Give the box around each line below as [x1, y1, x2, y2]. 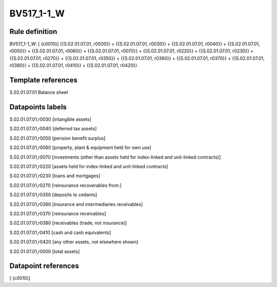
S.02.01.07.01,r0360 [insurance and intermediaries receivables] [9, 201, 143, 207]
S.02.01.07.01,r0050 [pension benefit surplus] [9, 135, 106, 141]
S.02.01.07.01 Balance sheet [9, 89, 68, 95]
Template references [9, 76, 78, 85]
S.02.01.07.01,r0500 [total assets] [9, 248, 80, 254]
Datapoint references [9, 262, 80, 271]
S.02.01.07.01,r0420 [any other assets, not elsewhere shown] [9, 239, 138, 245]
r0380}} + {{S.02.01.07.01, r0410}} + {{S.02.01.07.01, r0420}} [9, 62, 137, 69]
